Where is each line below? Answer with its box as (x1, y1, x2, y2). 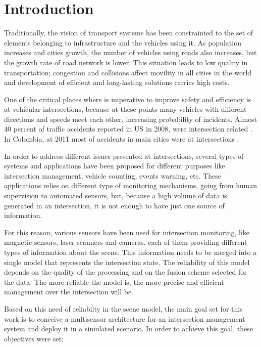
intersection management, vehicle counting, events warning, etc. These (4, 170, 221, 181)
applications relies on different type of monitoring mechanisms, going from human (4, 180, 257, 191)
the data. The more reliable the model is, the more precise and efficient (4, 276, 224, 287)
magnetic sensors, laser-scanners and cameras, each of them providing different (4, 237, 247, 247)
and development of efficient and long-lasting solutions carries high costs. (4, 77, 230, 88)
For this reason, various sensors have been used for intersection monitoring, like (4, 227, 250, 237)
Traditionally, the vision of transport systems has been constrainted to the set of (4, 27, 253, 38)
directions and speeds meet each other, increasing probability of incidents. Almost (4, 113, 257, 124)
